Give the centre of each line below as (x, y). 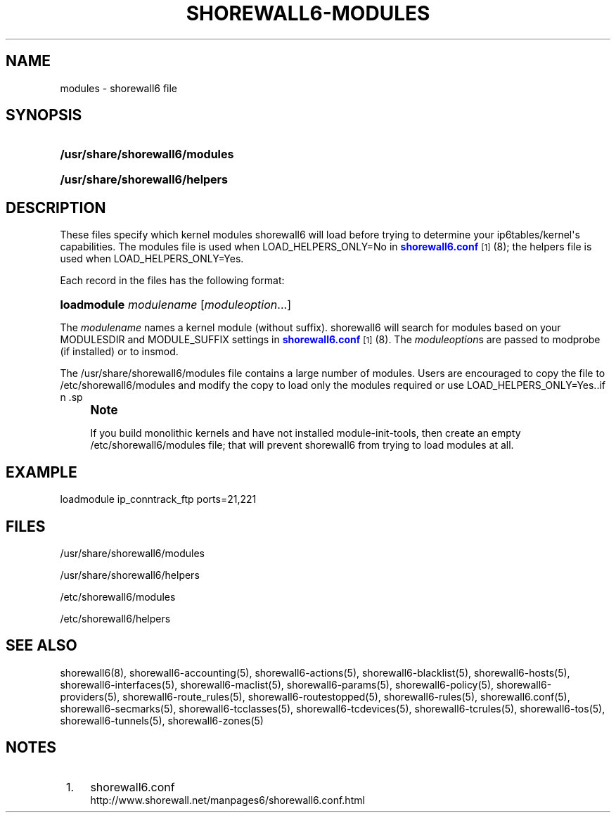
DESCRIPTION (56, 207)
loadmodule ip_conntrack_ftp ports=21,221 (158, 499)
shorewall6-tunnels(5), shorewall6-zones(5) (162, 720)
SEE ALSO (41, 646)
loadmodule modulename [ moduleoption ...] (175, 305)
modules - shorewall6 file (119, 88)
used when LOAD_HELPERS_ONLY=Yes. (152, 259)
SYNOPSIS (44, 115)
